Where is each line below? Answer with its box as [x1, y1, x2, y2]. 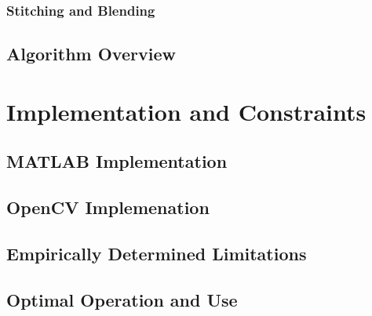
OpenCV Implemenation [6, 195, 210, 220]
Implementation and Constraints [6, 95, 367, 127]
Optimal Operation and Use [6, 287, 238, 311]
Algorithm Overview [6, 42, 176, 66]
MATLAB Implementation [6, 149, 228, 173]
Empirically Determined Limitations [6, 241, 307, 265]
